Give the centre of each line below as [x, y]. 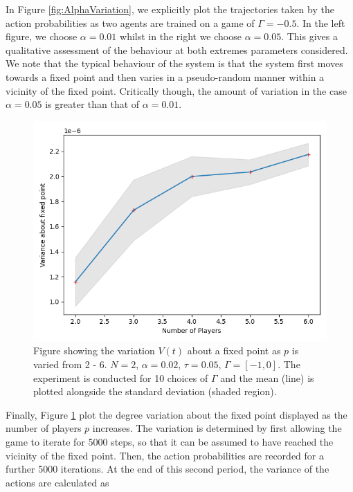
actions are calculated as [57, 482]
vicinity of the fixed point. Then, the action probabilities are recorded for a [165, 455]
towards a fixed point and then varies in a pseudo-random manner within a [165, 76]
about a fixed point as [234, 350]
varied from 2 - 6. [70, 364]
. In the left [321, 22]
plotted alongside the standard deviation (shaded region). [155, 391]
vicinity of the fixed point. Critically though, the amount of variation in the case [176, 90]
